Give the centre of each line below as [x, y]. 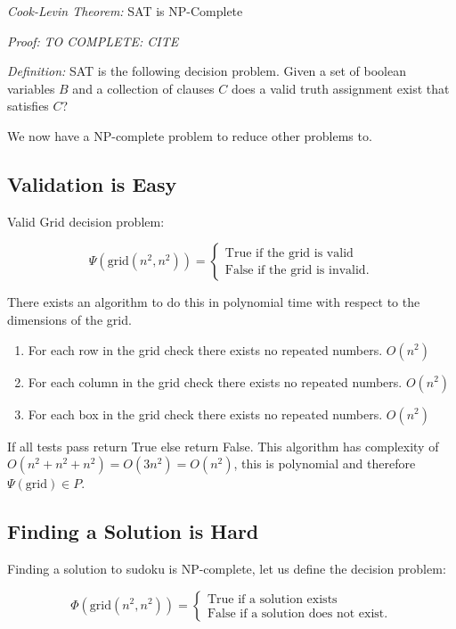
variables [31, 88]
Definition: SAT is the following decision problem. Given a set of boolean [207, 71]
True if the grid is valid [289, 253]
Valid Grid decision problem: [86, 221]
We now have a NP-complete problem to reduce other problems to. [190, 135]
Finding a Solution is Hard [133, 531]
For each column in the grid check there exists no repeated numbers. [215, 381]
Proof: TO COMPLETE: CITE [93, 41]
